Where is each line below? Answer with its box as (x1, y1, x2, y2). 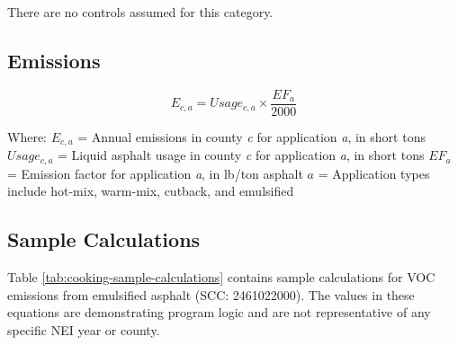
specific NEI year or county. (7, 320, 160, 339)
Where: (7, 127, 47, 146)
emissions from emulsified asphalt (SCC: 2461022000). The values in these (7, 285, 415, 304)
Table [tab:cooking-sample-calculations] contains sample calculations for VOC (7, 268, 436, 287)
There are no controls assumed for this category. (7, 3, 274, 21)
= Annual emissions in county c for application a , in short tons (77, 127, 426, 146)
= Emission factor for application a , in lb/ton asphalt (7, 164, 303, 182)
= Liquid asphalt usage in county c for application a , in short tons (58, 146, 425, 164)
